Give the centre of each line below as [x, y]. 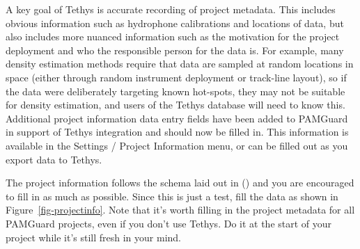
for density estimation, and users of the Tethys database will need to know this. [175, 105]
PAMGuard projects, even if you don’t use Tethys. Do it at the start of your [169, 223]
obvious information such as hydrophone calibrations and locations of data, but [175, 23]
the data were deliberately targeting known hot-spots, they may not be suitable [175, 91]
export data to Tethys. [54, 159]
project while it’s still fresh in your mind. [93, 237]
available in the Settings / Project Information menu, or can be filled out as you [177, 145]
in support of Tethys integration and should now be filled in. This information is [177, 132]
